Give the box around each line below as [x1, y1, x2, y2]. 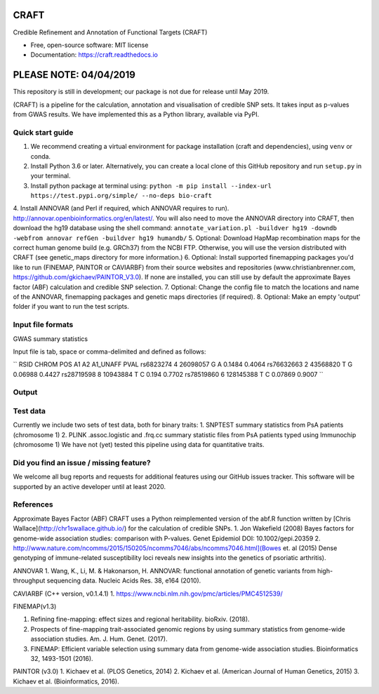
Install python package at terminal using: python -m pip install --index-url [30, 181, 272, 189]
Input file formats [13, 320, 74, 330]
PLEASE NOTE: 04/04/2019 [13, 69, 136, 81]
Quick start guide [13, 127, 74, 137]
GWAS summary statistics [13, 334, 88, 343]
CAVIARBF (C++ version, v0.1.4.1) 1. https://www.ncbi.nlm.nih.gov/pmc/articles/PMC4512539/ [13, 589, 284, 598]
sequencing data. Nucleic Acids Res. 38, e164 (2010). [46, 576, 201, 585]
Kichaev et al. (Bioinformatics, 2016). [13, 677, 119, 686]
